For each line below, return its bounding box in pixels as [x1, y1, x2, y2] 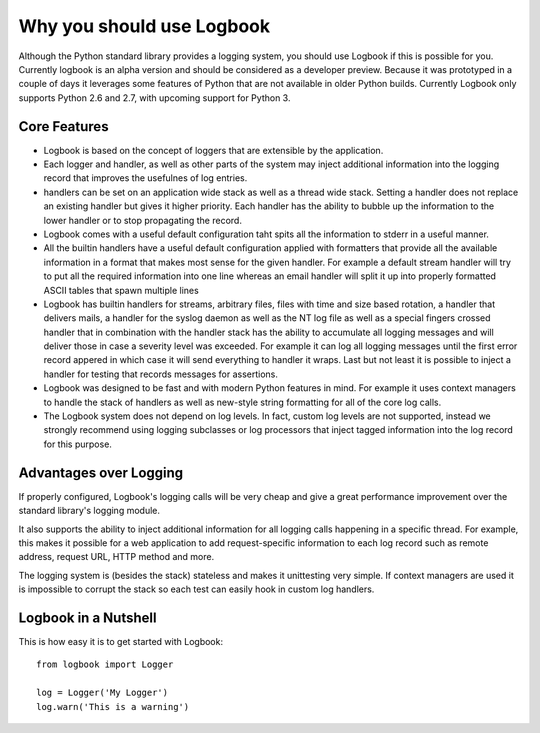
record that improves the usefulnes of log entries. [43, 172, 248, 184]
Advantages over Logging [18, 464, 184, 481]
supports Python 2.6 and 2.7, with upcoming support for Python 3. [18, 91, 291, 104]
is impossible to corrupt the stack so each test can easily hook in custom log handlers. [18, 583, 375, 595]
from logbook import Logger [36, 659, 174, 670]
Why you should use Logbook [18, 15, 271, 37]
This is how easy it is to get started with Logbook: [18, 635, 224, 647]
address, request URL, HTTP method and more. [18, 551, 215, 563]
